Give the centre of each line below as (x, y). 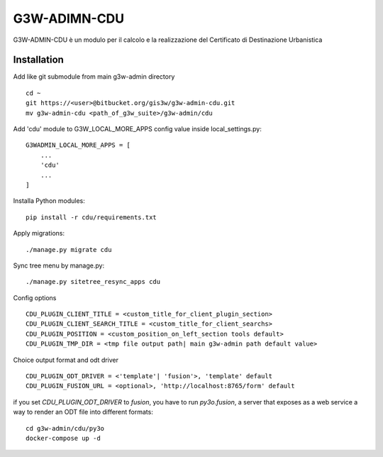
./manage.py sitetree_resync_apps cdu (93, 282)
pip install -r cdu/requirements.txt (91, 217)
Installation (38, 60)
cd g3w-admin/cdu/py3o (65, 428)
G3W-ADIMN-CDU (69, 18)
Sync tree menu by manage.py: (59, 265)
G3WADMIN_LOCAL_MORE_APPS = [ (78, 145)
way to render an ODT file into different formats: (83, 412)
